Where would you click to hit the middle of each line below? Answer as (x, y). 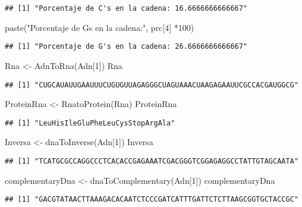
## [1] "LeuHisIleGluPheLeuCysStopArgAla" (90, 123)
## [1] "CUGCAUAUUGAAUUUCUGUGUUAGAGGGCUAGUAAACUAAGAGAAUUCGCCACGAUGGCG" (152, 85)
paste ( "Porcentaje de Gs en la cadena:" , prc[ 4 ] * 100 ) (100, 27)
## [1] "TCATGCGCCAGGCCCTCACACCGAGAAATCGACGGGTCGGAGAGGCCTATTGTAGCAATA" (152, 161)
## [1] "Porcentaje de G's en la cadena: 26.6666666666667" (126, 47)
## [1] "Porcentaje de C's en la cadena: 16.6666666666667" (126, 8)
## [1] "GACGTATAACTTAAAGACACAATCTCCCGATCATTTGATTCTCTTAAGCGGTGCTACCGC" (152, 200)
